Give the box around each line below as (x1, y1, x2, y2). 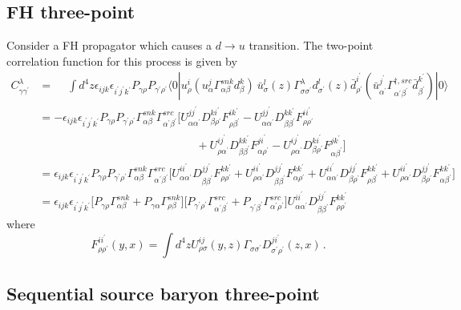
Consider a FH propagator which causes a (6, 37, 212, 54)
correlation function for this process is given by (6, 52, 237, 69)
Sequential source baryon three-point (6, 281, 320, 306)
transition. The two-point (249, 37, 374, 54)
